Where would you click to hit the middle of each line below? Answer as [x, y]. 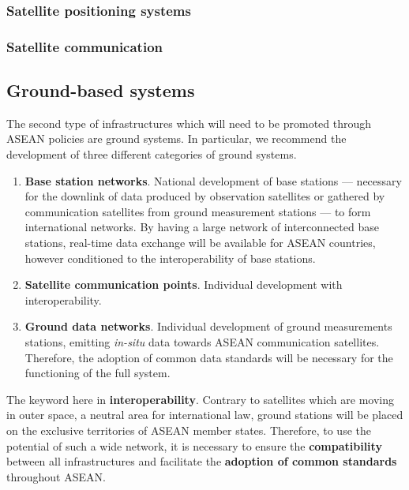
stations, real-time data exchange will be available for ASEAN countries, [200, 243]
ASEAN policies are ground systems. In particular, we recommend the [176, 138]
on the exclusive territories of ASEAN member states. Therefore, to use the [189, 430]
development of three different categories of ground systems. [152, 154]
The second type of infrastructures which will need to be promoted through [189, 123]
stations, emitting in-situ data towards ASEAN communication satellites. [202, 342]
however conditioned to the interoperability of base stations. [170, 258]
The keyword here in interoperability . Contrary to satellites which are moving [200, 399]
